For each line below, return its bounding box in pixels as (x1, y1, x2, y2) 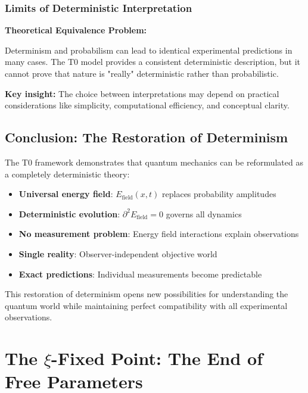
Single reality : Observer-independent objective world (18, 247, 217, 260)
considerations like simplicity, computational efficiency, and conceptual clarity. (5, 99, 290, 111)
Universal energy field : (18, 188, 113, 200)
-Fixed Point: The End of (51, 346, 263, 370)
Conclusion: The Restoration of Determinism (5, 128, 288, 146)
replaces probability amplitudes (162, 188, 276, 200)
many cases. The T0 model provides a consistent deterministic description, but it (5, 55, 301, 68)
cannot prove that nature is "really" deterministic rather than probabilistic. (5, 67, 279, 79)
